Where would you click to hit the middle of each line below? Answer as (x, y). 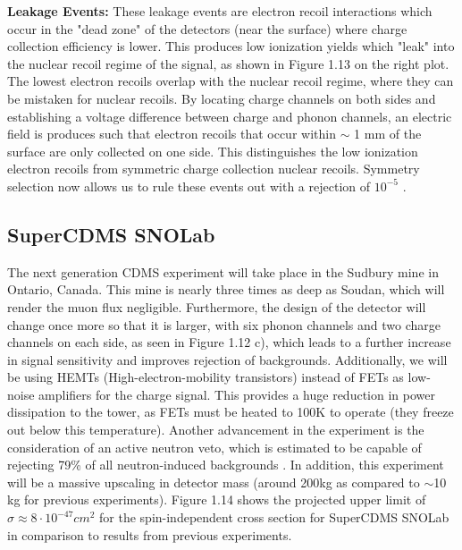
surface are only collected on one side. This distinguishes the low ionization (213, 151)
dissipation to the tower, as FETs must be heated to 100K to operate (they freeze (231, 412)
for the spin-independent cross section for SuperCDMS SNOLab (274, 517)
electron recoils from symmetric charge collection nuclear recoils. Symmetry (214, 169)
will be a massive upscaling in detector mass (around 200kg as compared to (214, 482)
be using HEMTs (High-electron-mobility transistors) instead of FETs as (206, 377)
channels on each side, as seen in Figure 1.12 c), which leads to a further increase (229, 342)
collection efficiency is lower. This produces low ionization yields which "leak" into (231, 46)
